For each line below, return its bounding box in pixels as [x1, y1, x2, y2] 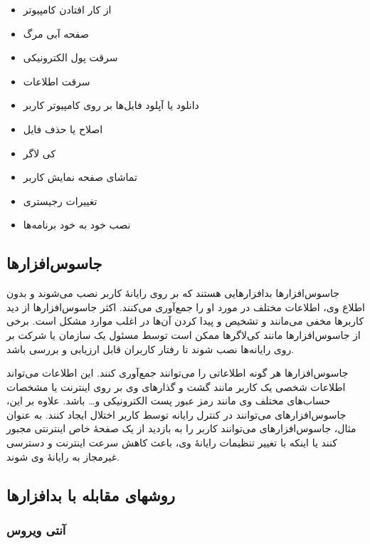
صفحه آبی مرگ [23, 26, 89, 41]
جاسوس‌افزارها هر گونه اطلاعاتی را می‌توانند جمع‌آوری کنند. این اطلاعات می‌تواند [6, 365, 349, 380]
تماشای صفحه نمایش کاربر [23, 169, 137, 184]
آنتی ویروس [6, 521, 66, 538]
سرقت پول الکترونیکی [23, 50, 118, 65]
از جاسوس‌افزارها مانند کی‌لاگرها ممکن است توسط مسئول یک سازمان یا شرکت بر [6, 327, 361, 342]
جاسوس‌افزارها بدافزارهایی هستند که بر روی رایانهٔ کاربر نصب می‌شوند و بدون [6, 286, 339, 300]
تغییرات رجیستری [23, 193, 97, 208]
